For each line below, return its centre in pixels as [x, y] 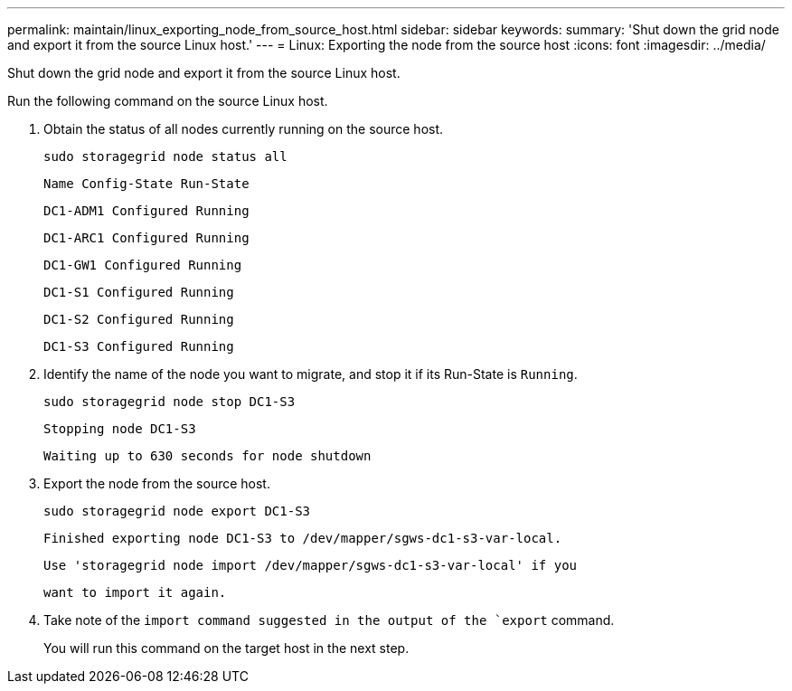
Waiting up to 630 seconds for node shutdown [207, 456]
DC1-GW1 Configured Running [143, 265]
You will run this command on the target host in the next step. [226, 648]
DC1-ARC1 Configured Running [146, 238]
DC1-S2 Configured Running [139, 319]
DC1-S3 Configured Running [139, 346]
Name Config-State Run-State [146, 184]
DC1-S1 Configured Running [139, 292]
